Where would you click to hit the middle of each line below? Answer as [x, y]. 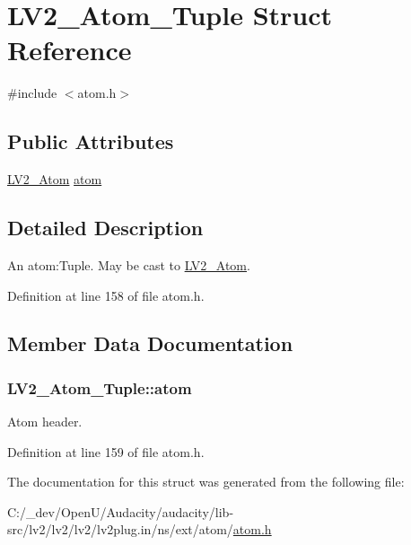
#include [32, 93]
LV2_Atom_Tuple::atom [100, 387]
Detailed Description [105, 228]
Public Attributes [91, 141]
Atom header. [45, 422]
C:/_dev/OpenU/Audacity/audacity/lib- [121, 511]
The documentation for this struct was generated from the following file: [206, 482]
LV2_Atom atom [55, 179]
